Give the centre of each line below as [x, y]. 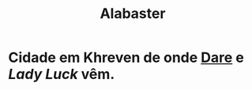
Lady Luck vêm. [62, 74]
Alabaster [133, 14]
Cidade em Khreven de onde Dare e [126, 58]
